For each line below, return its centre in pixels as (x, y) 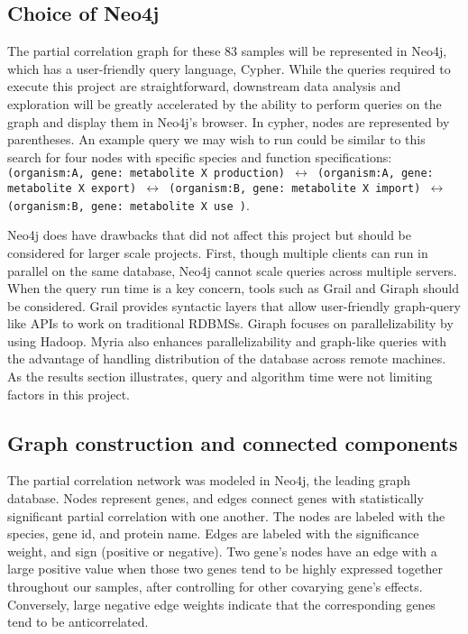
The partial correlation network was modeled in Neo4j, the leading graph (209, 480)
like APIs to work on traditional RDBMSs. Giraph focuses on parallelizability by (230, 323)
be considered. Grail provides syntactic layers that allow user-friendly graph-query (234, 305)
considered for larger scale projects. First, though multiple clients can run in (218, 252)
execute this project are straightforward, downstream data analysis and (204, 86)
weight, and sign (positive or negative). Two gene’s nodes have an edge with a (222, 551)
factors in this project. (69, 394)
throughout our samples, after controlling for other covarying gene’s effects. (215, 587)
